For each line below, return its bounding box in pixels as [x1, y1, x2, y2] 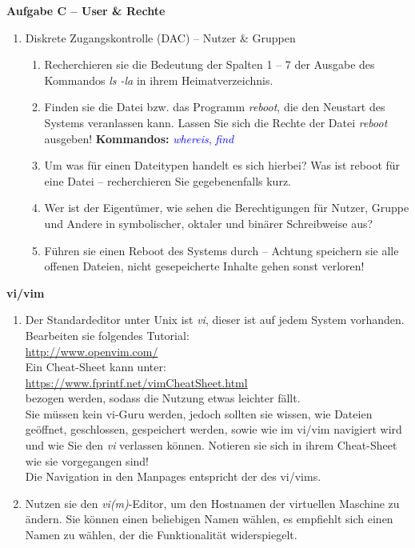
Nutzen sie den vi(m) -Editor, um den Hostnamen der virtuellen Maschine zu [25, 494, 400, 511]
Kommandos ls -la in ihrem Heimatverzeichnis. [44, 71, 273, 88]
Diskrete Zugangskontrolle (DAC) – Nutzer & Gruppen [25, 29, 296, 46]
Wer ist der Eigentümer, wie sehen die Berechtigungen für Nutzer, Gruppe [44, 199, 409, 216]
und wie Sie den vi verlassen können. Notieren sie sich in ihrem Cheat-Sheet [25, 437, 397, 454]
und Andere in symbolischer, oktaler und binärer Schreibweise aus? [44, 214, 373, 231]
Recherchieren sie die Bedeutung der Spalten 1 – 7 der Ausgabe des [44, 56, 375, 73]
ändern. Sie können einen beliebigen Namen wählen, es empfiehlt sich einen [25, 510, 393, 527]
